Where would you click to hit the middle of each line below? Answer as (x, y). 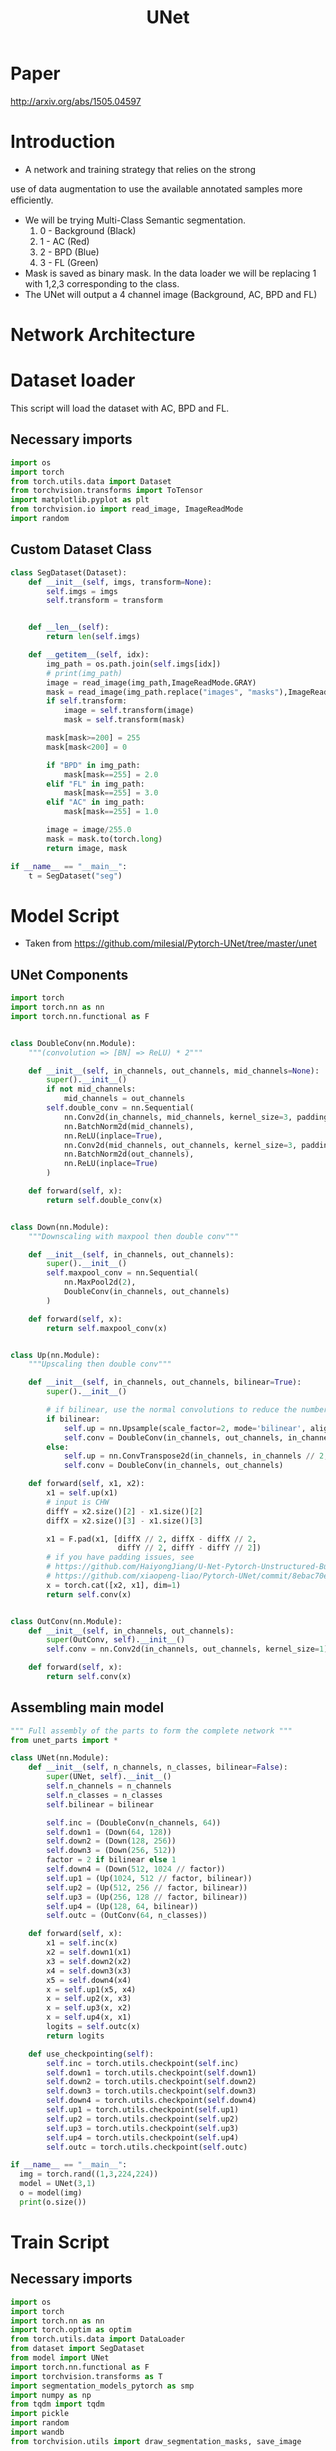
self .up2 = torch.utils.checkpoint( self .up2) (143, 2119)
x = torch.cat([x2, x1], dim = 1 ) (114, 1585)
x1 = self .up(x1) (82, 1493)
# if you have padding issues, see (120, 1557)
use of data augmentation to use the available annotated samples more (156, 188)
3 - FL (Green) (69, 262)
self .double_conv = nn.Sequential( (120, 1108)
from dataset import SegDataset (77, 2349)
